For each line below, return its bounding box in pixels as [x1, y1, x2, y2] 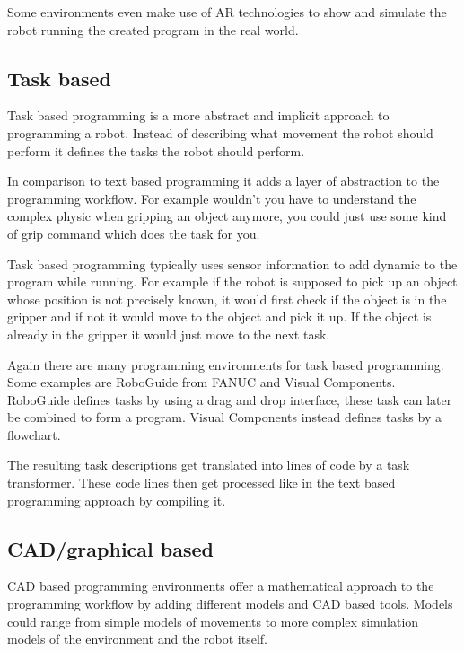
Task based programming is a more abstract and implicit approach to [7, 106, 390, 125]
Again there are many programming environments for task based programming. [7, 355, 444, 374]
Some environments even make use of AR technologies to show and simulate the [7, 3, 447, 21]
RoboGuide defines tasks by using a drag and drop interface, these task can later [7, 390, 452, 409]
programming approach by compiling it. [7, 490, 226, 509]
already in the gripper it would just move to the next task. [7, 324, 330, 343]
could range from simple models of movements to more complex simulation [7, 611, 419, 630]
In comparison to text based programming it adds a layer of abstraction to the [7, 172, 440, 190]
